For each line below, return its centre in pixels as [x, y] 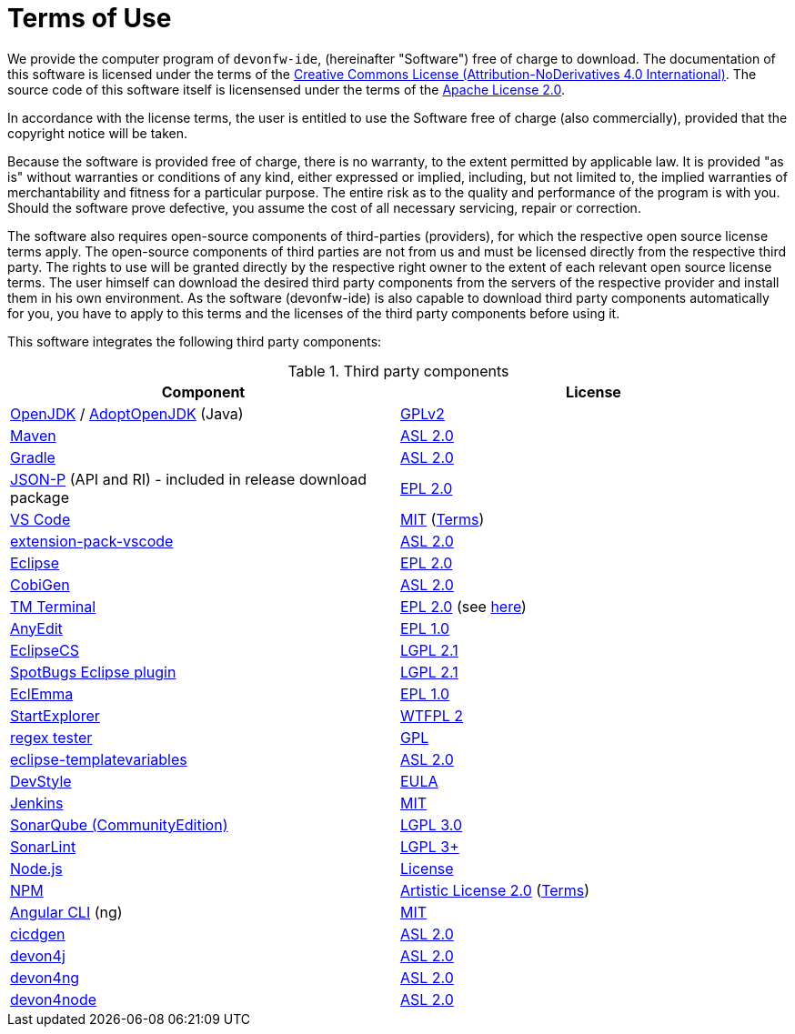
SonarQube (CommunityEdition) [119, 824]
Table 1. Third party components [398, 371]
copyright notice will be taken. [98, 133]
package [40, 497]
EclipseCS [45, 650]
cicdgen [38, 934]
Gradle [33, 457]
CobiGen [40, 584]
